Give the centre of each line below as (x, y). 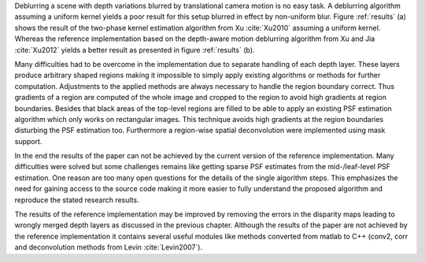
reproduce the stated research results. (77, 200)
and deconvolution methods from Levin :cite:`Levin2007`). (109, 247)
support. (28, 141)
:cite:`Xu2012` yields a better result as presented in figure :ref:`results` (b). (135, 50)
